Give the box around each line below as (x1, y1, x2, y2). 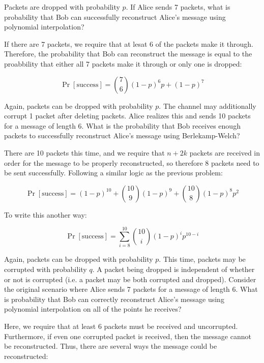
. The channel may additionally (159, 100, 256, 111)
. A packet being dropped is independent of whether (92, 264, 255, 275)
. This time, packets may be (159, 254, 246, 264)
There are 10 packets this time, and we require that (4, 147, 165, 158)
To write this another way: (4, 209, 87, 220)
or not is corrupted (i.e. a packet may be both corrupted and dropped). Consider (4, 274, 256, 284)
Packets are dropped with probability (4, 2, 120, 12)
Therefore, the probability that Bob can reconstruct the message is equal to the (4, 48, 252, 59)
